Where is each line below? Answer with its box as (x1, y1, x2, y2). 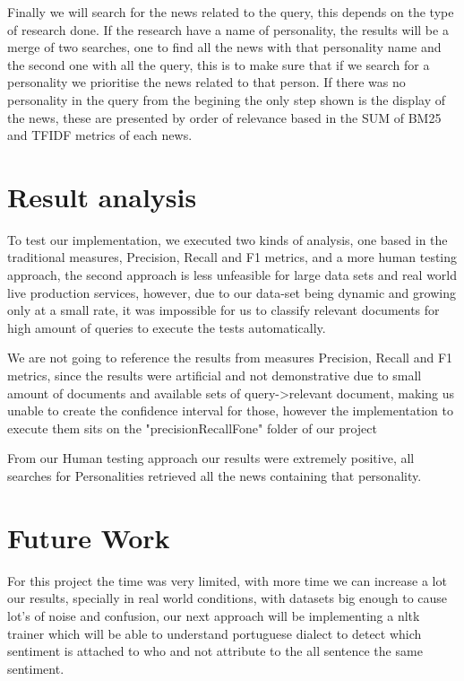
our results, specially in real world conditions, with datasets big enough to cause (7, 589, 448, 607)
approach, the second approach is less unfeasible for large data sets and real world (7, 266, 458, 284)
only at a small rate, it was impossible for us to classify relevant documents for (7, 301, 440, 319)
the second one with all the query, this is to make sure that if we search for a (7, 55, 430, 74)
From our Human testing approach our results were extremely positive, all (7, 449, 415, 467)
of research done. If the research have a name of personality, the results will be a (7, 20, 449, 39)
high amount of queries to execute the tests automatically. (7, 318, 326, 336)
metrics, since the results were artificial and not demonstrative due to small (7, 366, 422, 385)
